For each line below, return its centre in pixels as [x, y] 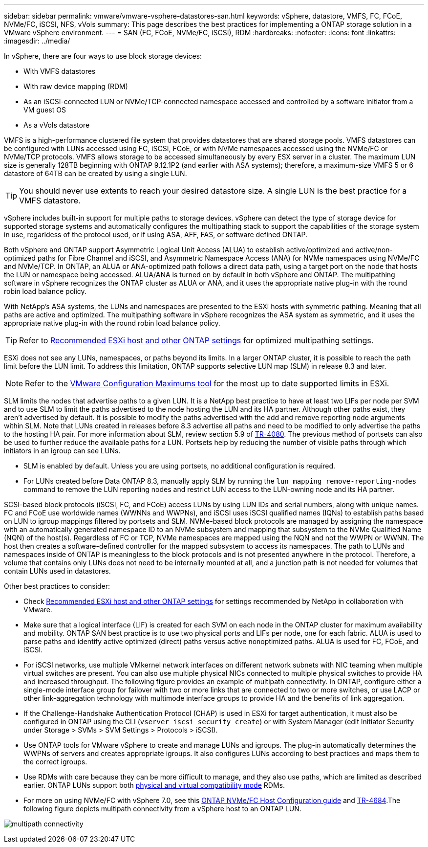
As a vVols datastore [57, 125]
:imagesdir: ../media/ [37, 41]
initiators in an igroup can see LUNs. [62, 451]
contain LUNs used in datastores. [57, 571]
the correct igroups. [55, 762]
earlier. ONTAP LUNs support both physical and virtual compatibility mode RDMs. [154, 785]
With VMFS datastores [60, 71]
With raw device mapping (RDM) [76, 86]
